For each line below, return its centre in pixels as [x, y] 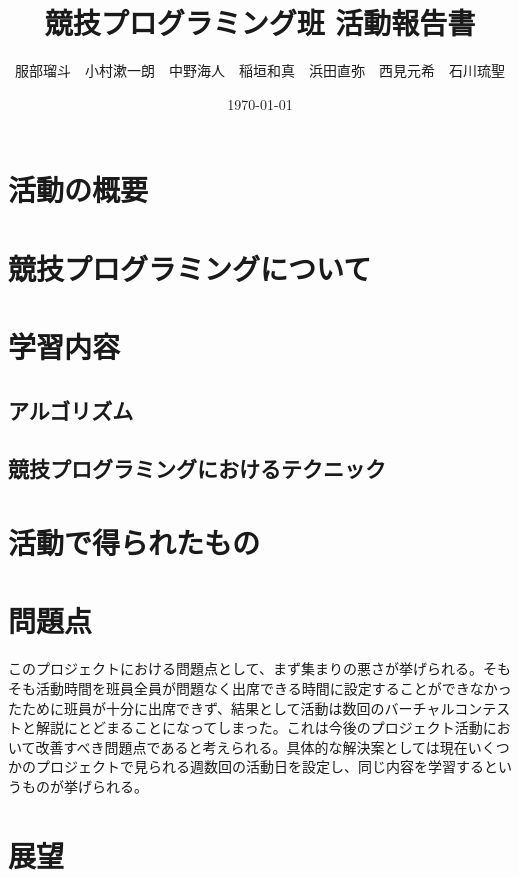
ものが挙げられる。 [84, 785]
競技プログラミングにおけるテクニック [197, 468]
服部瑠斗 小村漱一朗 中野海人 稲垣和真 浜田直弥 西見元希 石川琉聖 [260, 70]
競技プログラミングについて [190, 267]
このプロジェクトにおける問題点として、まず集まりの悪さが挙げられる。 [245, 668]
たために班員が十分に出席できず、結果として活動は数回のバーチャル [231, 707]
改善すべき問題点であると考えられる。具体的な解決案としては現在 [251, 746]
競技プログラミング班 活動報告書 [260, 22]
